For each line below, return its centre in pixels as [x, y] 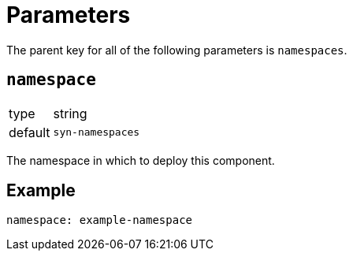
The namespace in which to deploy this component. [141, 160]
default [30, 132]
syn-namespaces [97, 132]
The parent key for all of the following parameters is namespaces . [177, 50]
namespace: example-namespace [100, 220]
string [70, 113]
